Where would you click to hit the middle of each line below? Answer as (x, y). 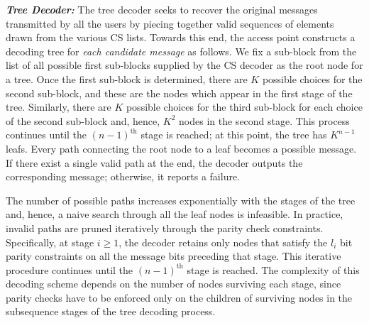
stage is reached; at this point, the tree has (234, 135)
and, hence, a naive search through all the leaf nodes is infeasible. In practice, (175, 214)
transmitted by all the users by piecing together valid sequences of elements (170, 23)
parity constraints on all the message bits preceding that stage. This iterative (174, 256)
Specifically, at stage (50, 242)
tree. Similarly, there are (59, 107)
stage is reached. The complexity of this (273, 269)
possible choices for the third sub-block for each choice (244, 107)
